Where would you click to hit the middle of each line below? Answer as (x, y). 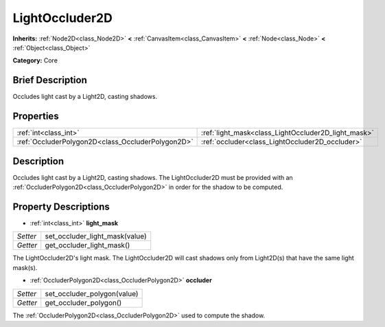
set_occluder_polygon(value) (92, 293)
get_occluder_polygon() (83, 302)
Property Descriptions (61, 206)
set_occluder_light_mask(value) (96, 236)
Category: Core (35, 60)
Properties (36, 116)
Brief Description (50, 80)
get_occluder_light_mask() (87, 245)
